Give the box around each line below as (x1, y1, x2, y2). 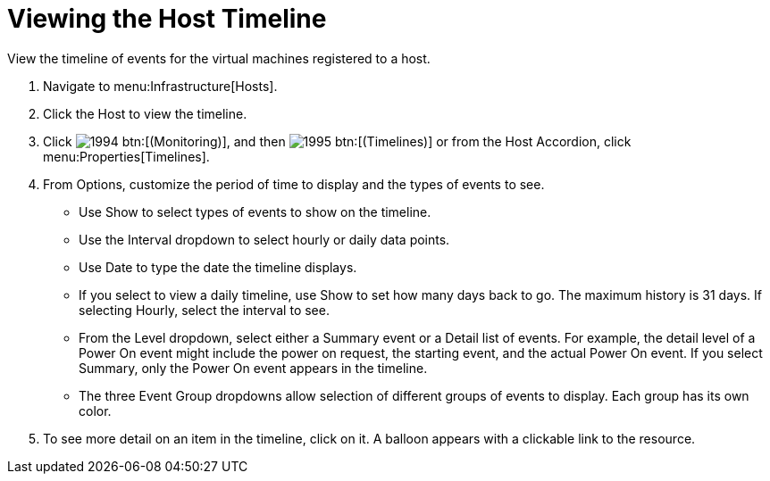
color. (79, 402, 112, 419)
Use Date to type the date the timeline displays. (79, 259, 357, 275)
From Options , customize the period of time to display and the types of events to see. (43, 176, 545, 192)
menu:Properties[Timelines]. (43, 148, 210, 164)
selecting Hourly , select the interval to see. (79, 302, 330, 318)
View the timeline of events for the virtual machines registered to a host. (7, 50, 431, 66)
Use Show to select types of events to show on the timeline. (79, 203, 431, 220)
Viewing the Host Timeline (7, 4, 327, 34)
